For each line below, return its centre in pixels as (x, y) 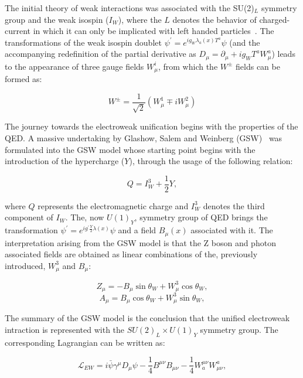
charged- (275, 19)
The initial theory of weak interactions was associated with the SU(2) (130, 8)
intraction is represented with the (65, 329)
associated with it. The (232, 230)
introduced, (25, 265)
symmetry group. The (239, 329)
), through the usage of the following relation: (211, 161)
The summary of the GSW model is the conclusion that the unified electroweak (147, 318)
